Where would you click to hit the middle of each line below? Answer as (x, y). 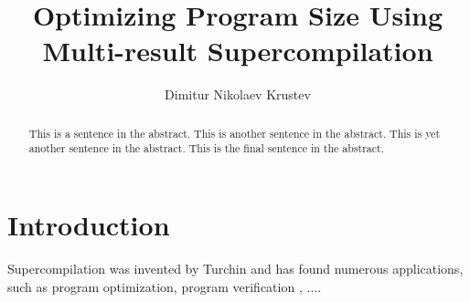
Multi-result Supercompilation (238, 51)
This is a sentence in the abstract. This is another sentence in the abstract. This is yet (235, 133)
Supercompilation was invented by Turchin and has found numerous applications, (235, 268)
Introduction (89, 225)
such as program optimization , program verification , (155, 286)
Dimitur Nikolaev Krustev (238, 94)
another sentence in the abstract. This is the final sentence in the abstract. (207, 148)
